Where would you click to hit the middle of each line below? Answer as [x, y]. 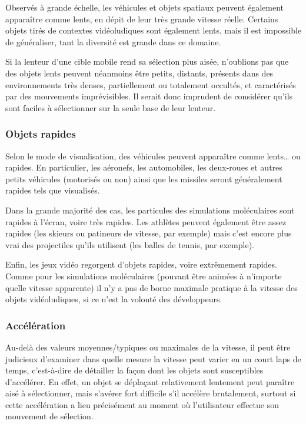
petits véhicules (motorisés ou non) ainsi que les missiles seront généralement [144, 178]
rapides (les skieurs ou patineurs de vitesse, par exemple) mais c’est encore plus [149, 233]
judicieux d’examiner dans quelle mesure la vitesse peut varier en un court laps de [153, 358]
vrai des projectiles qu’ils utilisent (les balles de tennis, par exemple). [130, 244]
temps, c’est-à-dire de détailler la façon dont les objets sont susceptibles [134, 370]
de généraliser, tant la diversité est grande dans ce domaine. [113, 41]
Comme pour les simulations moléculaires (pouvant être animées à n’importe [144, 276]
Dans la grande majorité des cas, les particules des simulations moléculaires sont [150, 210]
